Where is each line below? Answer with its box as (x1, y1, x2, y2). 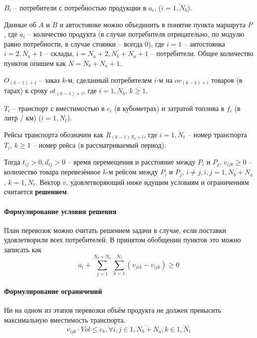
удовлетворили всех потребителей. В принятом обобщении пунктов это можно (4, 234, 241, 245)
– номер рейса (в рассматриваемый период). (33, 140, 166, 150)
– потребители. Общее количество (151, 48, 254, 58)
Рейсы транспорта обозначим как (4, 129, 103, 139)
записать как (4, 244, 42, 254)
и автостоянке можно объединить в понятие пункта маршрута (59, 19, 246, 29)
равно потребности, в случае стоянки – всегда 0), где (4, 38, 164, 49)
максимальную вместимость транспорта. (4, 314, 126, 325)
